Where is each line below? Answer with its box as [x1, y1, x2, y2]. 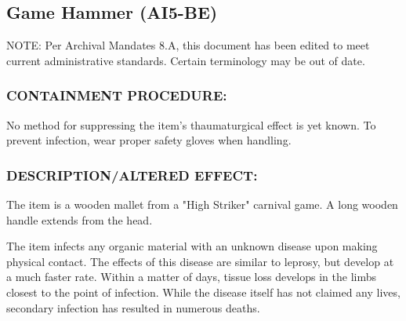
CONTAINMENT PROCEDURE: [6, 86, 227, 105]
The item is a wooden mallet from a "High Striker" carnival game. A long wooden [6, 196, 398, 213]
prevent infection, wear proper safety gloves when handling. [6, 132, 292, 148]
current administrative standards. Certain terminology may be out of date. [6, 52, 365, 68]
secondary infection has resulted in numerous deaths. [6, 299, 260, 316]
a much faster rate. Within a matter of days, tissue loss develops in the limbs [6, 268, 377, 285]
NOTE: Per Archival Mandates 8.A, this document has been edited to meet [6, 37, 370, 53]
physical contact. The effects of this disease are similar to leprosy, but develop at [6, 253, 394, 269]
